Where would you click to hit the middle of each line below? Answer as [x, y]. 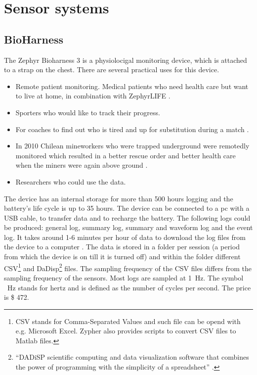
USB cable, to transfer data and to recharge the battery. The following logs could [127, 217]
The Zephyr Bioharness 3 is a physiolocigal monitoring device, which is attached [126, 60]
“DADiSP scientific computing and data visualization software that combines [132, 357]
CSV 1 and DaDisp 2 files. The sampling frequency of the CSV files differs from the [128, 267]
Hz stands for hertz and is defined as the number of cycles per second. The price [129, 287]
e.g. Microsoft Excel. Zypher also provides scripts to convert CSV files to [126, 331]
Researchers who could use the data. [71, 181]
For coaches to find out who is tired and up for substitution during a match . [132, 129]
